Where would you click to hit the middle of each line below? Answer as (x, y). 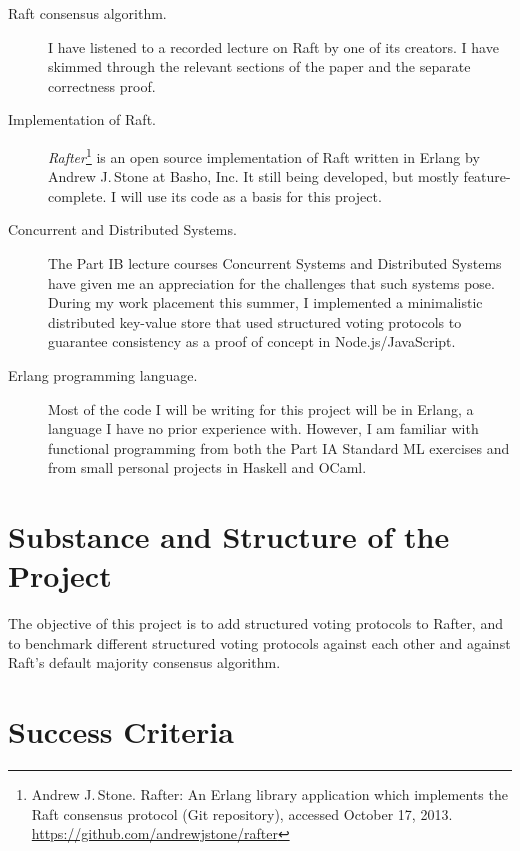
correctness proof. (102, 85)
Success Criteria (121, 731)
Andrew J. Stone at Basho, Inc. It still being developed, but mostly (253, 176)
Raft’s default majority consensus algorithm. (144, 662)
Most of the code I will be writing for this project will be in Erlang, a (261, 408)
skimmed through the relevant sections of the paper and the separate (259, 66)
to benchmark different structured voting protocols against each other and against (259, 642)
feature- (487, 176)
